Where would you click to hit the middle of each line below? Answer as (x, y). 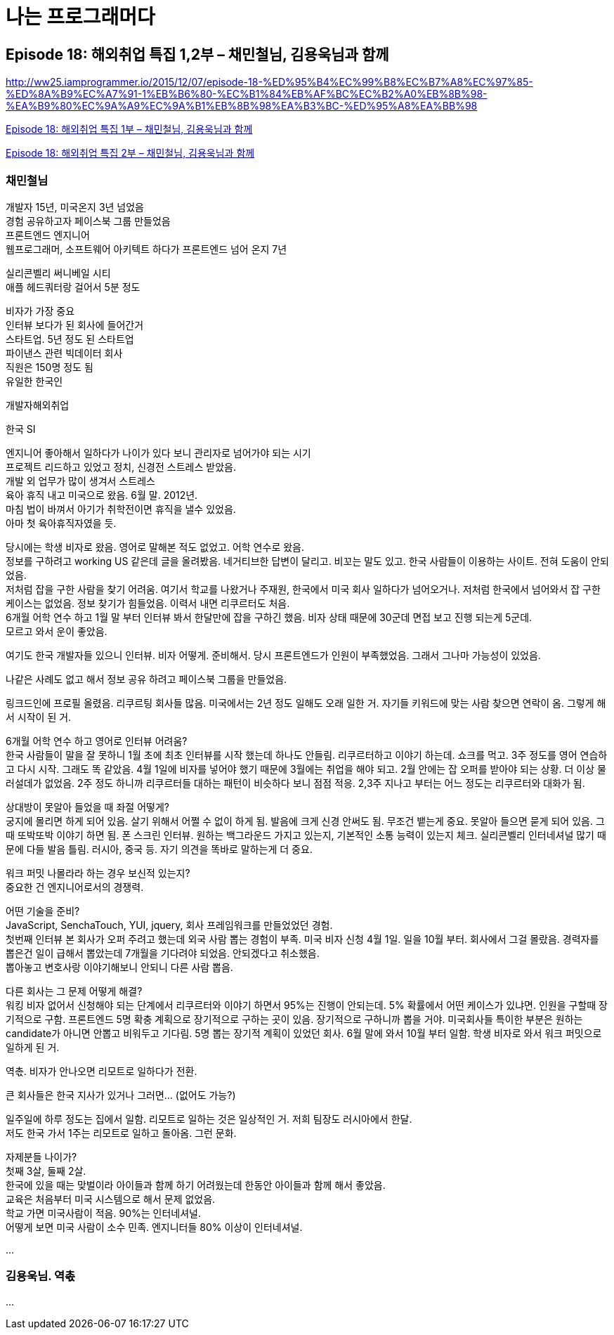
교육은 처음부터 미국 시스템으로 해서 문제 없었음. (111, 1199)
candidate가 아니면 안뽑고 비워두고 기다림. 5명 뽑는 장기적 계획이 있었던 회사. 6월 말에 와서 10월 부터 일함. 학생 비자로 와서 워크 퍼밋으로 (304, 1033)
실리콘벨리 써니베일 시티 (58, 273)
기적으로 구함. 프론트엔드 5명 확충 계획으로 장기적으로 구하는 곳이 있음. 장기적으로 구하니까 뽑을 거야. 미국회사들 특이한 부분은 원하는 (294, 1019)
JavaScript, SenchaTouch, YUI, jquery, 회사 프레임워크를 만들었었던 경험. (169, 925)
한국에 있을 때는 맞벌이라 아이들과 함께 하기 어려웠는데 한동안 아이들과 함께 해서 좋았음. (196, 1185)
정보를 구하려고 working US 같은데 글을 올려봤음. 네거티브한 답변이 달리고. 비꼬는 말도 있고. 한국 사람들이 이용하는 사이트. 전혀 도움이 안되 (307, 561)
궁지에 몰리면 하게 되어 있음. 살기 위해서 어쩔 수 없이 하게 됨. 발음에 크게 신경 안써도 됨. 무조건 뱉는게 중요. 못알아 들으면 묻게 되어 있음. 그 (305, 821)
